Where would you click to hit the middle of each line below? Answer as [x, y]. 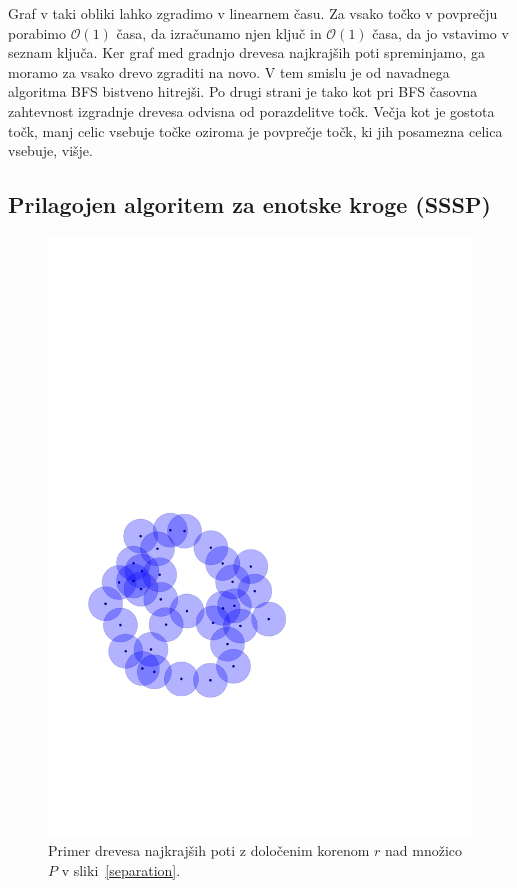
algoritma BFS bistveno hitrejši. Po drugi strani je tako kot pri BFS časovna [243, 91]
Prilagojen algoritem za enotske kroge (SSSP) [249, 204]
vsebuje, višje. [50, 150]
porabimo [37, 32]
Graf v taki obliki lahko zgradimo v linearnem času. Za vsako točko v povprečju [253, 13]
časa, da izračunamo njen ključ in [219, 32]
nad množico [424, 850]
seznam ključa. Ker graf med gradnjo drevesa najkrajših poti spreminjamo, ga [246, 52]
